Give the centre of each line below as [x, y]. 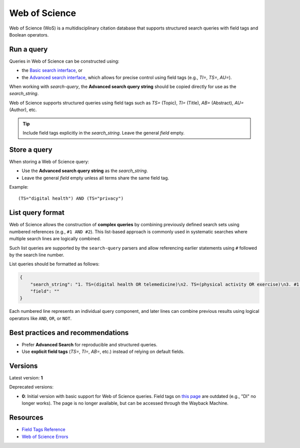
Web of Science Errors [45, 436]
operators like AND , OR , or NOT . [40, 318]
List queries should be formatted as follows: [54, 264]
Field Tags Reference [44, 429]
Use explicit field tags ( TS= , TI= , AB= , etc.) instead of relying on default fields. [103, 352]
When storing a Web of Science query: [49, 161]
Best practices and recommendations [69, 333]
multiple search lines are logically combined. [55, 239]
